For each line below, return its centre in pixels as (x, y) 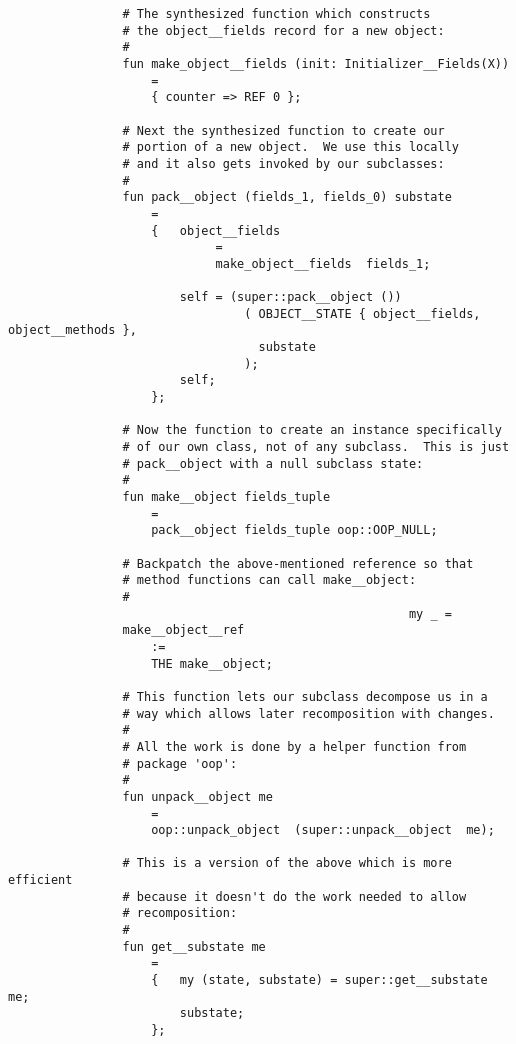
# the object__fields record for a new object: (283, 30)
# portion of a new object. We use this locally (291, 147)
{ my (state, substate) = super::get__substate (319, 980)
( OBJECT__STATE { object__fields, (362, 313)
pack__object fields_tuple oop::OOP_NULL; (294, 530)
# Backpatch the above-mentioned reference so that (298, 563)
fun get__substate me (194, 946)
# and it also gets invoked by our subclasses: (283, 163)
